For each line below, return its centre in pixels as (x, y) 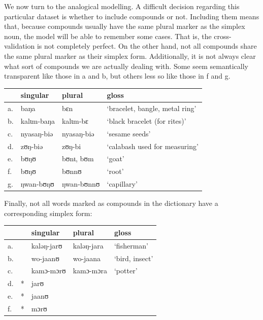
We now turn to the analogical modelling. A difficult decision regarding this (122, 6)
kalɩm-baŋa (38, 120)
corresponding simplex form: (48, 213)
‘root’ (115, 171)
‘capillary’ (122, 184)
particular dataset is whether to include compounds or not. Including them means (132, 16)
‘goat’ (116, 158)
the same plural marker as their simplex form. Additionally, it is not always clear (130, 56)
